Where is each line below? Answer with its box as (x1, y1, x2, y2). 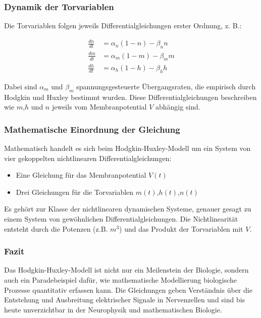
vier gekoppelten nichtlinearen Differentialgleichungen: (4, 152, 172, 163)
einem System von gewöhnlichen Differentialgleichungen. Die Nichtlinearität (4, 214, 238, 224)
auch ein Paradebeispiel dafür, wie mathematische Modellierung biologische (4, 275, 237, 285)
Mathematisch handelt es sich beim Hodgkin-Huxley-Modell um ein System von (4, 143, 251, 153)
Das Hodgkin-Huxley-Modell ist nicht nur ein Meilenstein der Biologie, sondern (4, 264, 249, 275)
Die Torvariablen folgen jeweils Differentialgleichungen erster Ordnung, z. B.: (4, 20, 242, 31)
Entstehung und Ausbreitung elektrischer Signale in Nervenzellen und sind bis (4, 294, 245, 305)
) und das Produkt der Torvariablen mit (119, 223, 243, 234)
